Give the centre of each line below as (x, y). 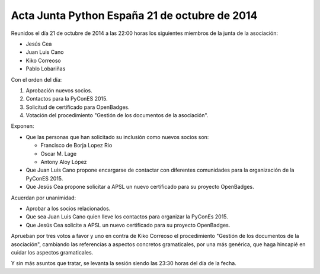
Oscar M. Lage (59, 153)
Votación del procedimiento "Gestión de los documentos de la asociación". (117, 115)
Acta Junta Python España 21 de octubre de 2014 (134, 15)
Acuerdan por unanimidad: (44, 198)
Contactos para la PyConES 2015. (67, 99)
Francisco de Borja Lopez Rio (76, 146)
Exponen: (23, 126)
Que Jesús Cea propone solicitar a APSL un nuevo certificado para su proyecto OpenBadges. (140, 187)
